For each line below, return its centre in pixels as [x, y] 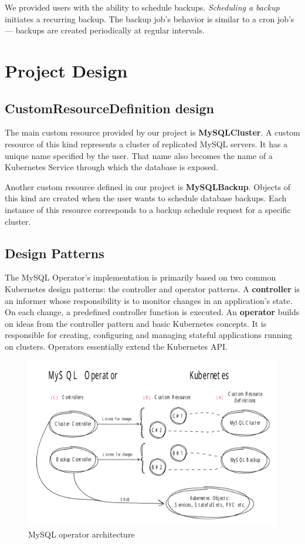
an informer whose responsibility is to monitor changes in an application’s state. [149, 300]
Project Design [66, 70]
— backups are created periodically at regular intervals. [105, 30]
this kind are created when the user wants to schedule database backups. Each [146, 198]
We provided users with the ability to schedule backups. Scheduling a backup [142, 7]
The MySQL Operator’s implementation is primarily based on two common [140, 277]
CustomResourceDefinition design [109, 108]
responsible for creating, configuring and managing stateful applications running [149, 335]
